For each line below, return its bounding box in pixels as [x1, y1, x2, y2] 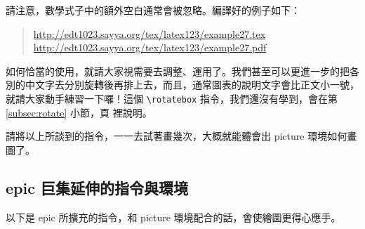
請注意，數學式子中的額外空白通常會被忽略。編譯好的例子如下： [6, 3, 300, 17]
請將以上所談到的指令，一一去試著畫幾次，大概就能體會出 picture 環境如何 [6, 129, 347, 143]
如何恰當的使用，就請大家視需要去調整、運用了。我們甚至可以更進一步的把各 [6, 63, 359, 78]
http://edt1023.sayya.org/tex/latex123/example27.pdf [33, 40, 267, 55]
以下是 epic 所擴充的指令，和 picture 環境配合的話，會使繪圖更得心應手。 [6, 209, 341, 224]
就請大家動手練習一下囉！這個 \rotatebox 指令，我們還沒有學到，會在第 [6, 91, 338, 105]
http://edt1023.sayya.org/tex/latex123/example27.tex [33, 26, 266, 41]
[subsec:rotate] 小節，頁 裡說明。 [6, 105, 152, 119]
